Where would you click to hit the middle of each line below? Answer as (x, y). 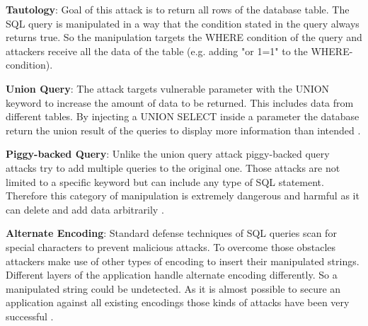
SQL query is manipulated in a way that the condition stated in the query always (183, 23)
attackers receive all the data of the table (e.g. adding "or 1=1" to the (157, 51)
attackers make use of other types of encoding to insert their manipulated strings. (183, 261)
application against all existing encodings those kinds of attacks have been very (178, 302)
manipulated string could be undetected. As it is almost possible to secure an (173, 288)
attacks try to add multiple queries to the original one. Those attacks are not (173, 167)
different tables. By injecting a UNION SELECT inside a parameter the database (183, 116)
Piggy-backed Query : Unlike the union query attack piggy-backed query (168, 154)
